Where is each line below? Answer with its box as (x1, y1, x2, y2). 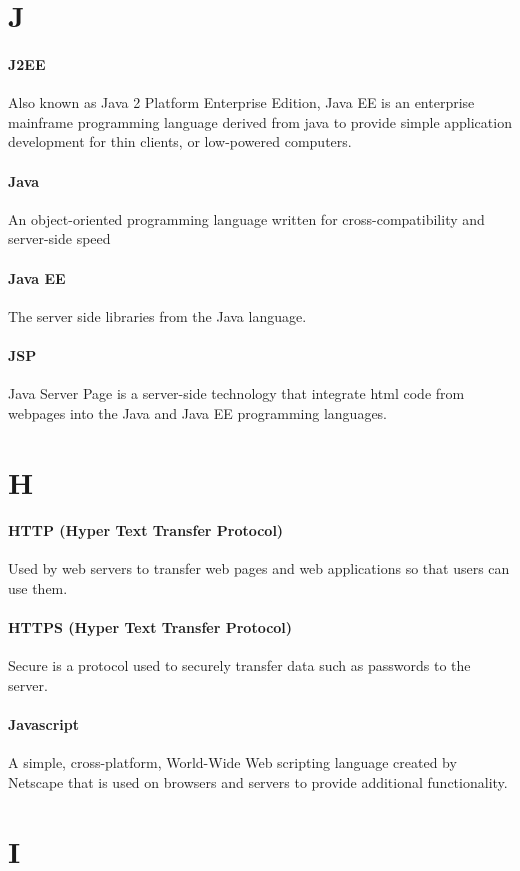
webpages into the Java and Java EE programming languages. (8, 402, 388, 423)
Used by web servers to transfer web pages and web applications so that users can (8, 558, 510, 579)
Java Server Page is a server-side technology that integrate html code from (8, 383, 465, 404)
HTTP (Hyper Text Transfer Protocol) (8, 520, 284, 541)
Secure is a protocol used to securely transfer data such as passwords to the (8, 655, 471, 676)
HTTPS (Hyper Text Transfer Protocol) (8, 617, 293, 638)
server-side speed (8, 228, 111, 249)
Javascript (8, 714, 79, 735)
